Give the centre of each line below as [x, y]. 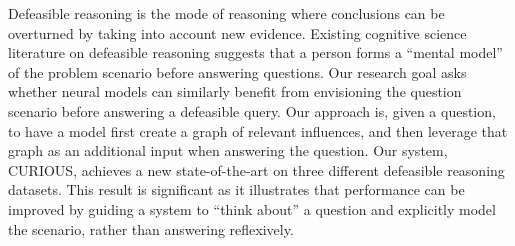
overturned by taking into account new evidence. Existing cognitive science [237, 32]
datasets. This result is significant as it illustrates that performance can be [236, 189]
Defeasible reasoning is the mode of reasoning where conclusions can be [226, 13]
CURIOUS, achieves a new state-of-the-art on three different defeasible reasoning [256, 169]
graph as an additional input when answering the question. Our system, [228, 150]
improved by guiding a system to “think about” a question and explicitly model [252, 208]
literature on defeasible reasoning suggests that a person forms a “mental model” [255, 52]
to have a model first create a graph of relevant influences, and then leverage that [258, 130]
